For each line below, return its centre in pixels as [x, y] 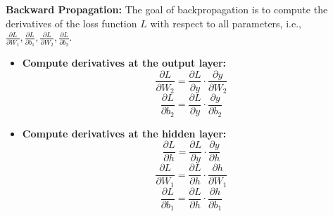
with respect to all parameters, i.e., [226, 23]
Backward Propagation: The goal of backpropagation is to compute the [167, 9]
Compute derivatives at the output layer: [124, 62]
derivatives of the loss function [71, 23]
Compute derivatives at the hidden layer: [124, 133]
